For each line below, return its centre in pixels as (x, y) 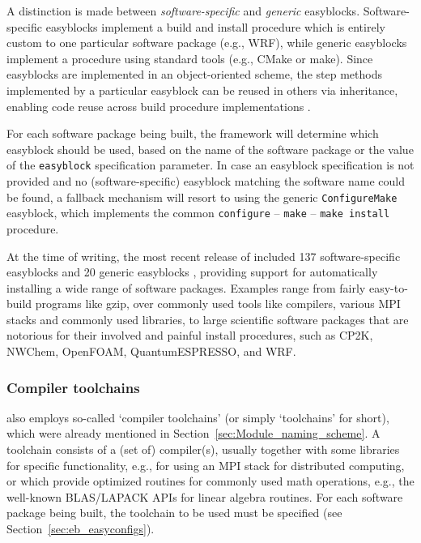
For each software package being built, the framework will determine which (193, 133)
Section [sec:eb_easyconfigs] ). (81, 529)
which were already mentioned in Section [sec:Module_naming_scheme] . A (193, 433)
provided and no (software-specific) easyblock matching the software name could (206, 181)
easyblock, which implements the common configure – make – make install (198, 213)
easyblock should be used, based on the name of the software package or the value (210, 149)
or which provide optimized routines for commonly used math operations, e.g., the (210, 481)
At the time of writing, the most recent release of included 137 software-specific (204, 256)
